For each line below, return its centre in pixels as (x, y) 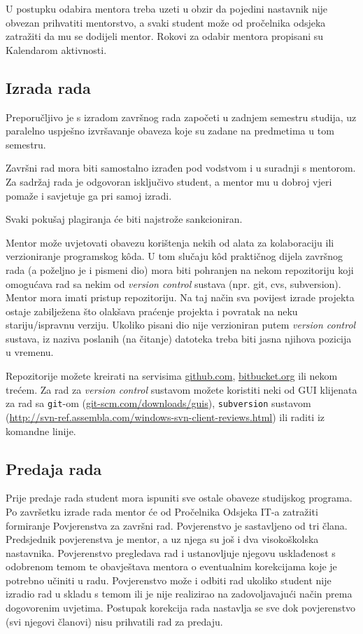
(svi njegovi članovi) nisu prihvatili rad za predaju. (114, 621)
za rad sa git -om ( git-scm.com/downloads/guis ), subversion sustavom (158, 403)
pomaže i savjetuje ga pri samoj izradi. (89, 195)
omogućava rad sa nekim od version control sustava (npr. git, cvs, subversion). (173, 283)
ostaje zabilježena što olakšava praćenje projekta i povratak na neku (152, 311)
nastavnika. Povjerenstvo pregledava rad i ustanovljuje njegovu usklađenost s (171, 552)
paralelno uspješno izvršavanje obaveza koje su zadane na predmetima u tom (170, 131)
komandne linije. (41, 430)
